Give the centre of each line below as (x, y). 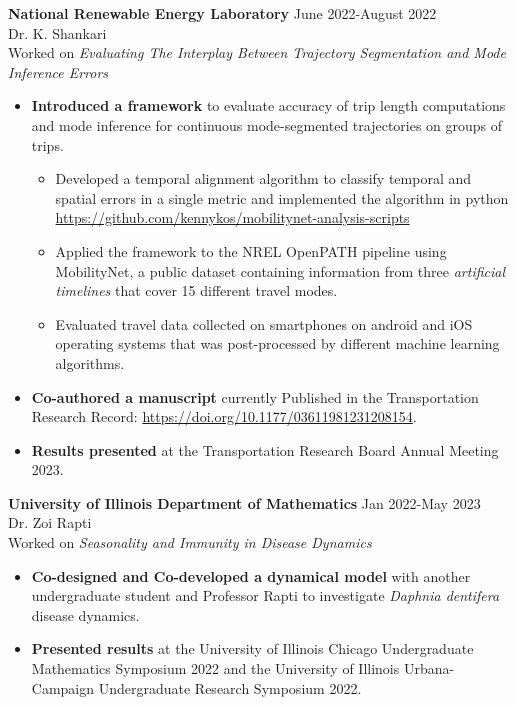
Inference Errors (58, 71)
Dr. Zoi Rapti (50, 522)
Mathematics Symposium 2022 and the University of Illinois (215, 668)
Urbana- (429, 668)
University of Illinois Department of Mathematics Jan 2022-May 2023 (244, 502)
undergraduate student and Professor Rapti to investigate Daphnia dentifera (265, 595)
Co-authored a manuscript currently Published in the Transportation (255, 396)
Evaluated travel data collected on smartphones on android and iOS (264, 323)
